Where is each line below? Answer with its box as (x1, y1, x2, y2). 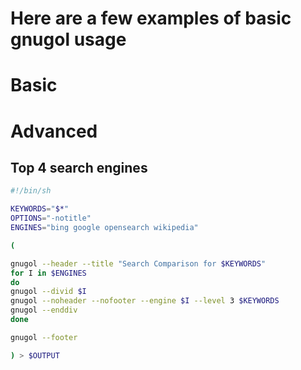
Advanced (10, 120, 98, 142)
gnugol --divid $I (10, 287, 87, 297)
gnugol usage (10, 28, 127, 51)
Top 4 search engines (10, 159, 148, 176)
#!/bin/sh (10, 186, 52, 196)
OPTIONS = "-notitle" (10, 213, 92, 224)
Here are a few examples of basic (10, 7, 292, 30)
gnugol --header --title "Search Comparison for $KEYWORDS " (10, 258, 267, 269)
